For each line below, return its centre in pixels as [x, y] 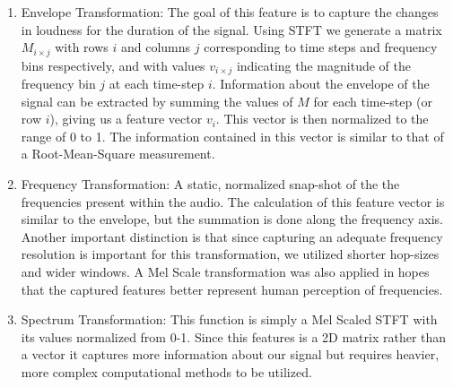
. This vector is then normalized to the [322, 119]
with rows [82, 47]
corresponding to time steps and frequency [321, 47]
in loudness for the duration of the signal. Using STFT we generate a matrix [231, 29]
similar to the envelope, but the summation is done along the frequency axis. [232, 219]
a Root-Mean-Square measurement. [118, 154]
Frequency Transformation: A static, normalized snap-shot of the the [210, 184]
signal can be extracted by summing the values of [157, 101]
